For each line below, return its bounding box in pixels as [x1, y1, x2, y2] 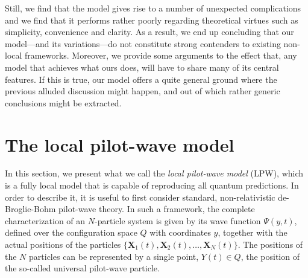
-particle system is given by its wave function [95, 214, 261, 227]
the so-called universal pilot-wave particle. [5, 262, 160, 274]
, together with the [218, 226, 288, 239]
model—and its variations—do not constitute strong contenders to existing [5, 37, 281, 50]
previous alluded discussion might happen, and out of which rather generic [5, 85, 280, 97]
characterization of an [5, 214, 86, 227]
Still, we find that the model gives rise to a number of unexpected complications [5, 2, 301, 14]
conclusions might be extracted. [5, 96, 122, 109]
